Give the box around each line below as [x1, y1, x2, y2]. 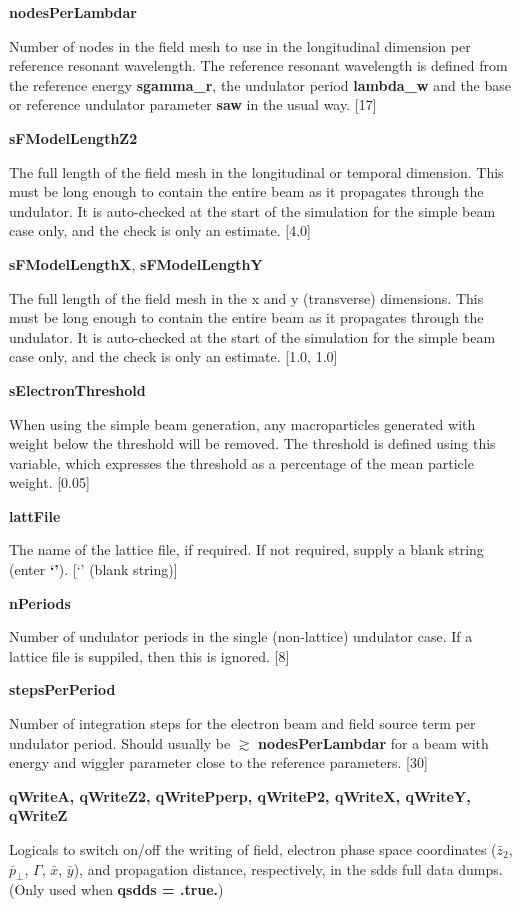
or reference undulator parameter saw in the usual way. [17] [9, 94, 377, 115]
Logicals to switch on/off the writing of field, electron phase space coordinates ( [9, 839, 497, 859]
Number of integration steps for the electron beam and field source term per [9, 713, 476, 734]
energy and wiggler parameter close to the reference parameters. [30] [9, 752, 428, 773]
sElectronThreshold [9, 379, 146, 400]
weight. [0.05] [9, 472, 90, 493]
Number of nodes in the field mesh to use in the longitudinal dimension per [9, 35, 471, 56]
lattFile [9, 505, 61, 526]
